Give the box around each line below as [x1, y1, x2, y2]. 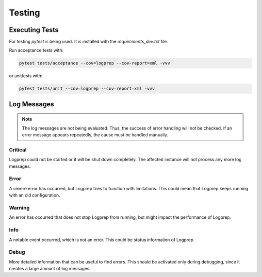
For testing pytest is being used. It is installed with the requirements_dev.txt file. [9, 39, 168, 45]
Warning [9, 204, 30, 211]
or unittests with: [9, 73, 43, 79]
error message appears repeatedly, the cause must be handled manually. [22, 132, 168, 138]
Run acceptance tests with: [9, 48, 64, 53]
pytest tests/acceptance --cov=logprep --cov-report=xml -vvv [19, 61, 170, 66]
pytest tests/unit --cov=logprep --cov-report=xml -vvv [19, 86, 155, 92]
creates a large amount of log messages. [9, 266, 91, 272]
